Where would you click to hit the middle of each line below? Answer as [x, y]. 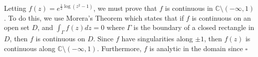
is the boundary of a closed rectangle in [194, 27]
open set [17, 27]
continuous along [30, 48]
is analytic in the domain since [196, 48]
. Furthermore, [119, 48]
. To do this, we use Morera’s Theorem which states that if [94, 17]
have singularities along [157, 38]
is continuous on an [221, 17]
